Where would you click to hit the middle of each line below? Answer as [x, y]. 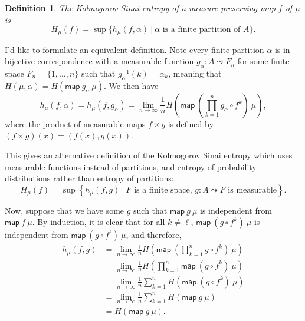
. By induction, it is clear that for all [99, 222]
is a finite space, [163, 190]
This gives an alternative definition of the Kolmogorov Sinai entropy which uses [149, 155]
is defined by [191, 123]
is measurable [252, 190]
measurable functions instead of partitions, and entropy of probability [131, 166]
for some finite [263, 61]
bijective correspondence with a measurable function [99, 61]
